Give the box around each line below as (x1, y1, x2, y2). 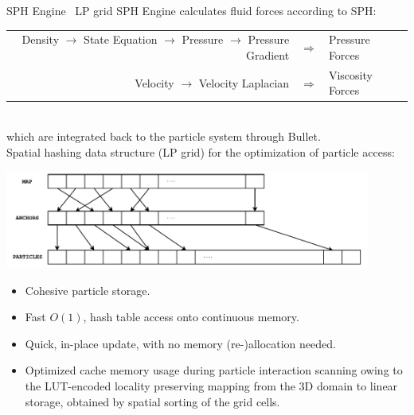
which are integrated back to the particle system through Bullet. (6, 128, 321, 145)
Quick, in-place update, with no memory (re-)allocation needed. (25, 335, 336, 351)
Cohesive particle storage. (25, 281, 150, 298)
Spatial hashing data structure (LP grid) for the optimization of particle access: (6, 143, 395, 160)
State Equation (84, 31, 158, 48)
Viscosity (328, 66, 373, 83)
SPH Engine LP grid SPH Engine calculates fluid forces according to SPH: (6, 2, 377, 18)
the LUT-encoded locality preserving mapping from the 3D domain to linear (25, 378, 398, 394)
